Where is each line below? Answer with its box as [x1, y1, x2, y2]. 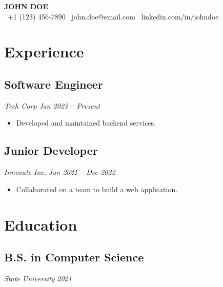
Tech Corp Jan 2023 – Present [4, 100, 100, 111]
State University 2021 [4, 273, 72, 283]
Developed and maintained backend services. [16, 117, 156, 128]
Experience [4, 41, 84, 62]
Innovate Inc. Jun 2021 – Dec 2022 [4, 167, 115, 177]
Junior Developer [4, 142, 98, 158]
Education [4, 214, 77, 235]
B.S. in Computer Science [4, 249, 144, 265]
